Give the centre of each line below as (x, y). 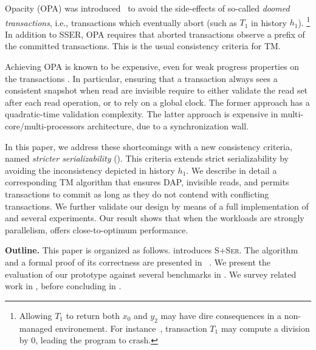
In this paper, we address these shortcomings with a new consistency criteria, (149, 146)
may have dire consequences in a (221, 315)
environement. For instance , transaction (131, 328)
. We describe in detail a (232, 170)
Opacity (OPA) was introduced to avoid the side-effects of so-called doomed (147, 8)
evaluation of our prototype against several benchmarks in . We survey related (151, 274)
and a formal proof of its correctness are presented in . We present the (138, 262)
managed (36, 328)
